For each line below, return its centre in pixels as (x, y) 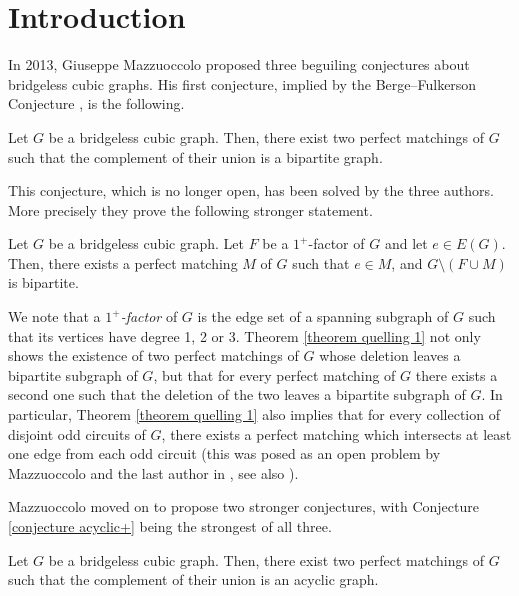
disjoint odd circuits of (77, 433)
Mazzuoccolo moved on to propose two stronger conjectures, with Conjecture (243, 506)
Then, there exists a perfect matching (123, 262)
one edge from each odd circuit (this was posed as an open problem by (224, 453)
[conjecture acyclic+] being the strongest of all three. (170, 526)
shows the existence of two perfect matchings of (153, 355)
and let (406, 243)
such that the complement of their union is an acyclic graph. (193, 579)
